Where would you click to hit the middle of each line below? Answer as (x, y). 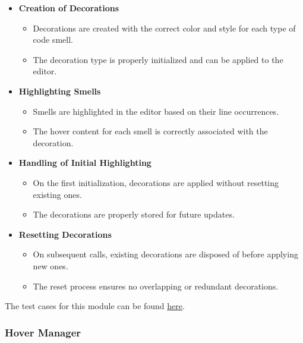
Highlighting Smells (60, 91)
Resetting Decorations (65, 234)
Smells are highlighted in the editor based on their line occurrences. (156, 111)
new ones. (50, 265)
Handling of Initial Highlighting (85, 163)
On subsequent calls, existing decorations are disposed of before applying (165, 254)
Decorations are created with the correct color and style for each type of (164, 28)
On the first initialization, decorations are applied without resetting (156, 182)
